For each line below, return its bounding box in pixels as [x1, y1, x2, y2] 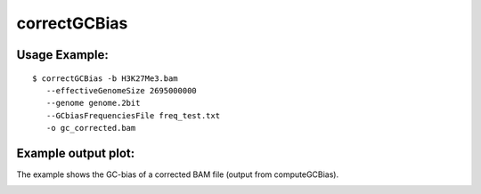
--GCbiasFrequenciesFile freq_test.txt [45, 110, 221, 120]
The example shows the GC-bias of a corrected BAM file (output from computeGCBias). [16, 169, 338, 180]
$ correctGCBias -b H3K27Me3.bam [32, 73, 178, 84]
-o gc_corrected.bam [45, 123, 136, 133]
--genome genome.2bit [45, 98, 141, 109]
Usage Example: [16, 47, 109, 62]
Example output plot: [16, 145, 135, 160]
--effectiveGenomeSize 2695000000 [45, 85, 198, 95]
